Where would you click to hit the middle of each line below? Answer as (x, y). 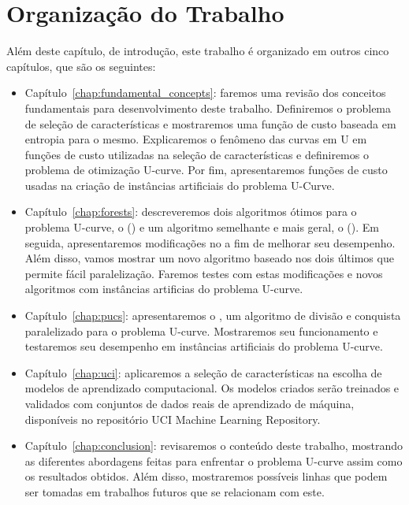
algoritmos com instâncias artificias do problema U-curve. (164, 289)
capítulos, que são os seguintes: (81, 66)
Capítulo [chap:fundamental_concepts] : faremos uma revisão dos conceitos (205, 93)
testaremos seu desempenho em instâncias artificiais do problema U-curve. (204, 346)
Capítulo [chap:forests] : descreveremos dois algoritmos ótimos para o (191, 212)
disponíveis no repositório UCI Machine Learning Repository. (173, 419)
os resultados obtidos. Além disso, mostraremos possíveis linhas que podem (206, 476)
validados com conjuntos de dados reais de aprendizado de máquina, (190, 403)
